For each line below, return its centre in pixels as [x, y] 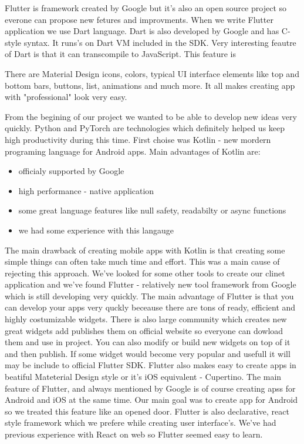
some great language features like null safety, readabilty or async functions [152, 210]
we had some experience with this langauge [96, 230]
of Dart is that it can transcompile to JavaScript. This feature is [121, 54]
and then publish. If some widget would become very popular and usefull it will [148, 353]
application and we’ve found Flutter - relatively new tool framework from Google [151, 284]
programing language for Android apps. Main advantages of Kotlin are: [133, 151]
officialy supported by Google [71, 171]
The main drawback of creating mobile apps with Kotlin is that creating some [145, 250]
